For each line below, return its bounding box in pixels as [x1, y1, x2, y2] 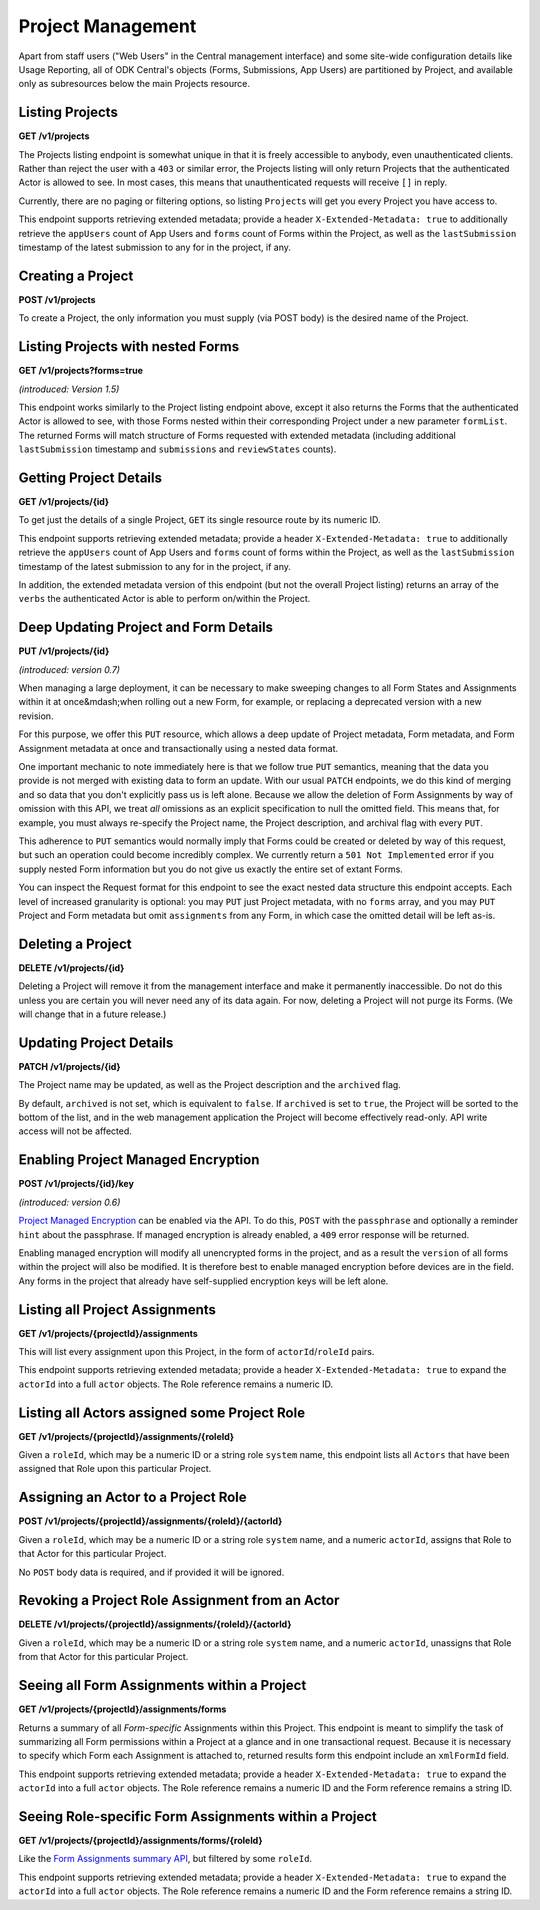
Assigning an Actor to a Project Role [18, 1489, 247, 1506]
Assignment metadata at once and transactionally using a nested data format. [18, 742, 339, 754]
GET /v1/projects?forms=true [18, 365, 144, 377]
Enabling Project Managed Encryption [18, 1151, 260, 1169]
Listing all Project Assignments [18, 1301, 217, 1318]
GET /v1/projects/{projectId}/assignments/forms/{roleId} [18, 1835, 264, 1847]
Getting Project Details [18, 469, 162, 486]
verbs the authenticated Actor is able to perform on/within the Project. [18, 593, 311, 605]
